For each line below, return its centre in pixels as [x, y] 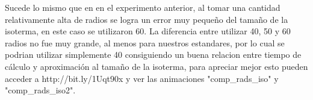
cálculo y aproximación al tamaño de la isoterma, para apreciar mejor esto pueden [156, 66]
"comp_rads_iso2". [40, 90]
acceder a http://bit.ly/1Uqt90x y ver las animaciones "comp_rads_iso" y [142, 78]
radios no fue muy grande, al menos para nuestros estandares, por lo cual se [145, 42]
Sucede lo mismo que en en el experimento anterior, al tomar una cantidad [143, 7]
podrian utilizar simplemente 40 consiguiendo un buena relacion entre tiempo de [153, 55]
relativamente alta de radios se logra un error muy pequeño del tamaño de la [147, 19]
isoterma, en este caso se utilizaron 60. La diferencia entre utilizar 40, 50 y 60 [148, 31]
